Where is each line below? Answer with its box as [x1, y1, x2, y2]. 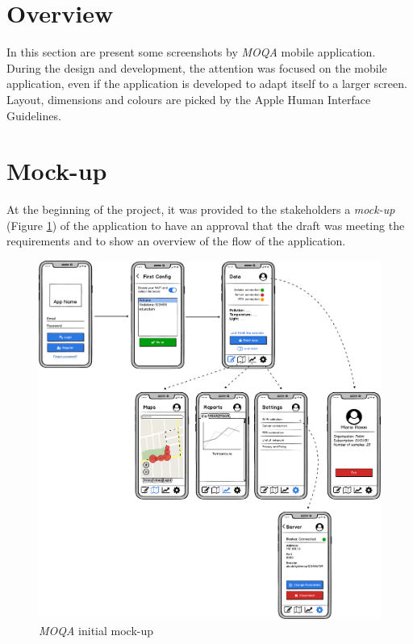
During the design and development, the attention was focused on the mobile [6, 59, 387, 76]
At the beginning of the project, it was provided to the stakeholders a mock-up [6, 201, 395, 218]
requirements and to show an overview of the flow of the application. [6, 232, 346, 249]
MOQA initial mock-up [39, 621, 154, 638]
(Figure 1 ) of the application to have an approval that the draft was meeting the [6, 216, 405, 233]
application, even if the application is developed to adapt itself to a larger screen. [6, 75, 407, 92]
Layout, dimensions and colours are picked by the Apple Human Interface [6, 90, 371, 107]
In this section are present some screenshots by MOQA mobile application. [6, 44, 376, 61]
